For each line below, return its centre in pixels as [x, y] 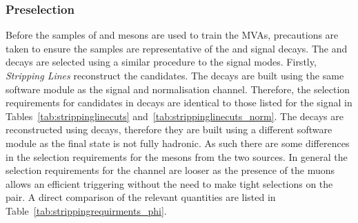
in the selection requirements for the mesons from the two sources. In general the [177, 156]
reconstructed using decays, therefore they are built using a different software [169, 129]
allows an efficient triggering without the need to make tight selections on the [169, 183]
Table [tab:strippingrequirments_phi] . [86, 210]
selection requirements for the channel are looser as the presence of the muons [170, 170]
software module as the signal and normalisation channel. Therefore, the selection [178, 89]
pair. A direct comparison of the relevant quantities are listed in [141, 197]
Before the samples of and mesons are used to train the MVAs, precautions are [172, 35]
